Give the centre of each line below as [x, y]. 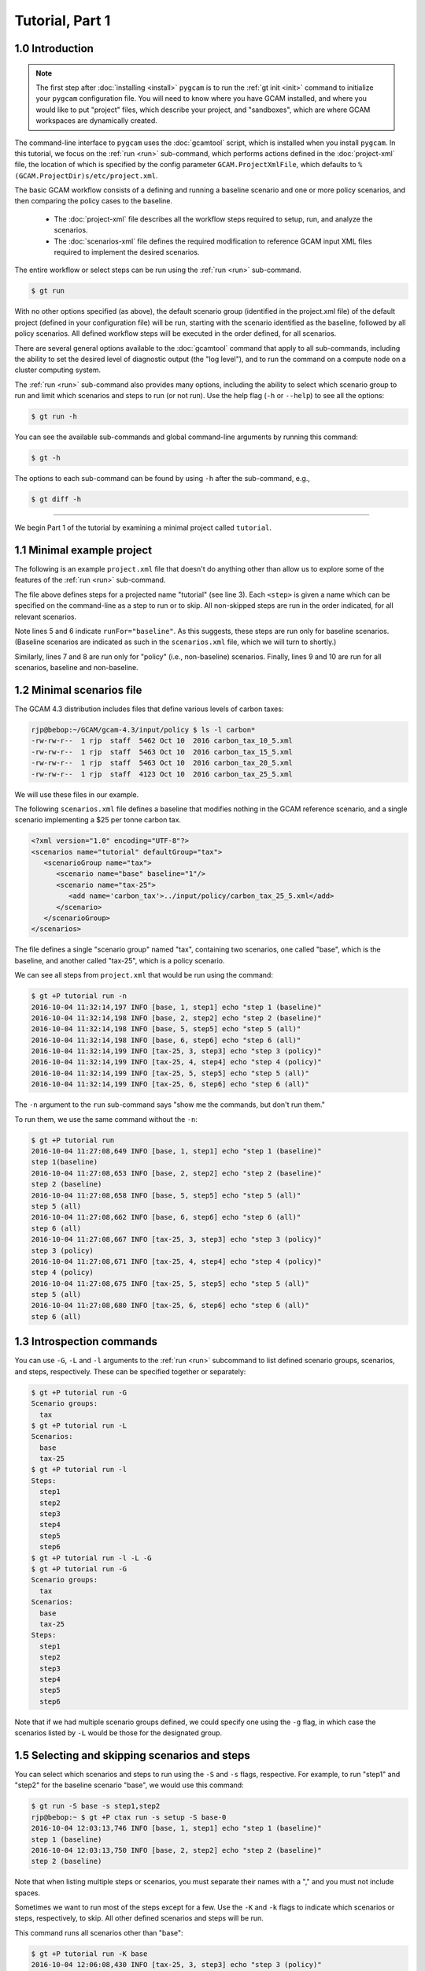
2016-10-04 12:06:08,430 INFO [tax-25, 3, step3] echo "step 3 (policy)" [176, 1965]
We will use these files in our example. [77, 794]
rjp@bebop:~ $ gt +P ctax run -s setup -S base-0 [129, 1817]
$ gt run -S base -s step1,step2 [96, 1806]
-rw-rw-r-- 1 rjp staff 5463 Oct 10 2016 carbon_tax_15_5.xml [162, 752]
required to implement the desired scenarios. [127, 252]
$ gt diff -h [56, 499]
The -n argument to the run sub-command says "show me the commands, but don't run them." [170, 1105]
